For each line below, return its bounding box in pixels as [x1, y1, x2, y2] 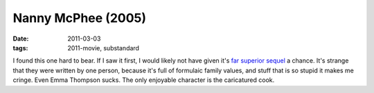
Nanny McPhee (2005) [12, 10, 147, 25]
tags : [12, 43, 28, 52]
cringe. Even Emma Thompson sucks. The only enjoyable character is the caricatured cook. [12, 76, 275, 84]
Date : [12, 34, 29, 43]
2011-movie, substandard [67, 43, 140, 52]
